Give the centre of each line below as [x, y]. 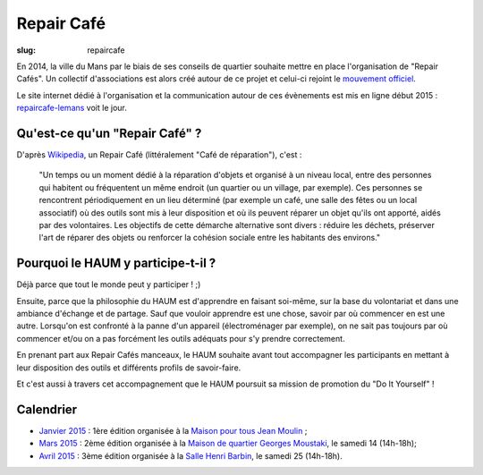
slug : [26, 50]
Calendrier [47, 409]
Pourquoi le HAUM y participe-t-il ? [116, 263]
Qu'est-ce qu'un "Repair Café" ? [109, 133]
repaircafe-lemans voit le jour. [72, 108]
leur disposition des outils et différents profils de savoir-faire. [129, 368]
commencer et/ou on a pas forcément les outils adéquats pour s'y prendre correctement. [181, 338]
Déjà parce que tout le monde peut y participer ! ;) [109, 284]
